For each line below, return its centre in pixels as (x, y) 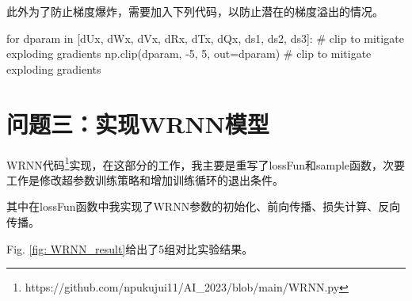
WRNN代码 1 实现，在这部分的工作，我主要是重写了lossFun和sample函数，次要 (206, 163)
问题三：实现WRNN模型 (138, 123)
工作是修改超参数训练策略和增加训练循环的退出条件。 (145, 179)
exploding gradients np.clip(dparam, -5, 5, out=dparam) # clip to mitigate (189, 53)
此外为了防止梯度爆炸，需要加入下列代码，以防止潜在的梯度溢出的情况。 (195, 11)
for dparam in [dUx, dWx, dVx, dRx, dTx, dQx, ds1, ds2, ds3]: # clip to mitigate (205, 38)
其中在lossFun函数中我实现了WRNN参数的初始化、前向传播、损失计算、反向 (204, 206)
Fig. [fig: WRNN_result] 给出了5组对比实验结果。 (130, 248)
